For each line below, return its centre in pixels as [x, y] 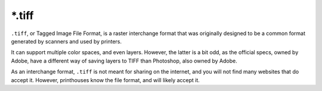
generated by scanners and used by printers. [66, 41]
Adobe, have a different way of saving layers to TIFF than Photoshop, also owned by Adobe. [124, 61]
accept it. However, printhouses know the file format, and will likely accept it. [105, 80]
